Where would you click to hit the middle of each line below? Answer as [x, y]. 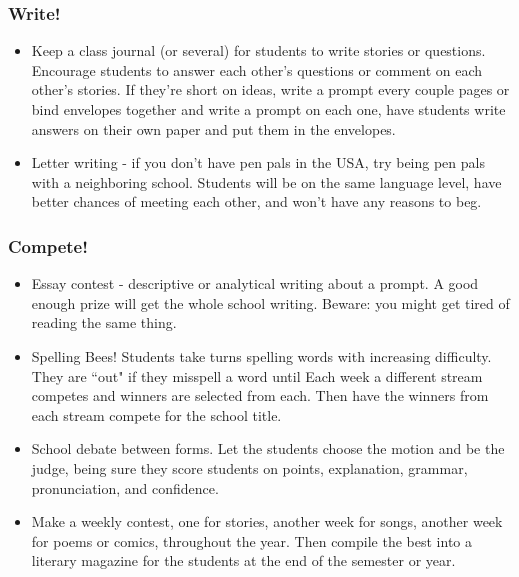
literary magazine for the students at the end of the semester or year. [243, 560]
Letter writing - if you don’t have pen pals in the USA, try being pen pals [258, 162]
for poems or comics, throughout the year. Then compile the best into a [251, 540]
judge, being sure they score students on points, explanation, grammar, [249, 467]
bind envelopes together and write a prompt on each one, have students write [268, 109]
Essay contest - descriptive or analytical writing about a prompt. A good [255, 283]
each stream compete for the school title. [156, 414]
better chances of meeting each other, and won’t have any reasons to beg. [256, 201]
